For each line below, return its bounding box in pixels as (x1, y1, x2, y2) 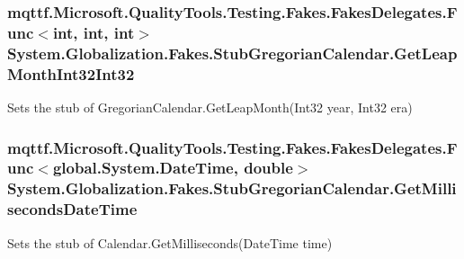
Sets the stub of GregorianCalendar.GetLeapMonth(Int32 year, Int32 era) (7, 97, 413, 116)
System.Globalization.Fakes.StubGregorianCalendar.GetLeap (7, 41, 458, 64)
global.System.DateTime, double (52, 156, 293, 179)
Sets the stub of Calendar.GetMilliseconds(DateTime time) (7, 233, 333, 252)
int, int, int (52, 21, 135, 43)
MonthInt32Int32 (7, 62, 135, 85)
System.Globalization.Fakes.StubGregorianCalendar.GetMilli (7, 177, 457, 200)
